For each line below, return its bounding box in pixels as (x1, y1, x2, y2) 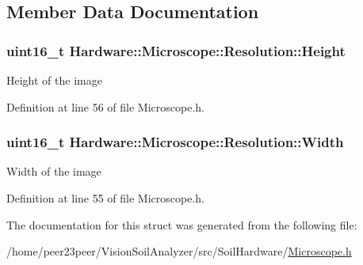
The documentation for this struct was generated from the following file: (6, 216, 357, 233)
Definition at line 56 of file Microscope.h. (6, 98, 204, 115)
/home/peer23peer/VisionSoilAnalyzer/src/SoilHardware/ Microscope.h (6, 243, 352, 259)
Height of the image (6, 72, 102, 88)
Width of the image (6, 163, 101, 180)
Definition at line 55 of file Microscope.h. (6, 190, 204, 206)
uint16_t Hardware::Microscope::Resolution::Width (6, 132, 344, 152)
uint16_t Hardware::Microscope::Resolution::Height (6, 40, 346, 60)
